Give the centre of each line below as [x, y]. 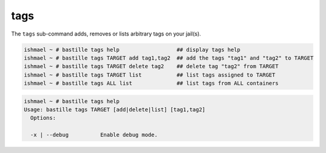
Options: [43, 118]
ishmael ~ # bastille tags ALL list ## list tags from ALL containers [151, 83]
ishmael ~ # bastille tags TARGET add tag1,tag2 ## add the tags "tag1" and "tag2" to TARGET [169, 58]
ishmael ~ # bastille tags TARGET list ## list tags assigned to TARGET [150, 75]
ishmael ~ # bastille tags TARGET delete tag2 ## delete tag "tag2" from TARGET [151, 67]
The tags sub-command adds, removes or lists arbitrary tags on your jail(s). [106, 34]
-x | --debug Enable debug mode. [94, 135]
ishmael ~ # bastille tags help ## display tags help [132, 49]
